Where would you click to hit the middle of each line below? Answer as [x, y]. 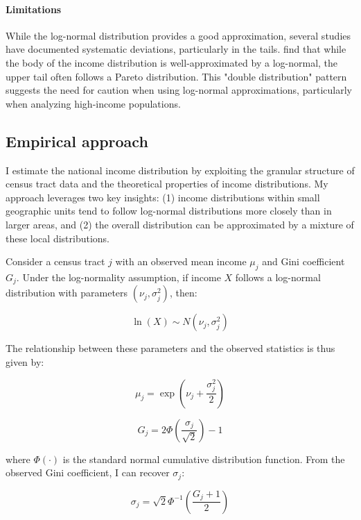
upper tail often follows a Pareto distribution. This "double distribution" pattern [176, 76]
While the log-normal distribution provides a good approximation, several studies [178, 35]
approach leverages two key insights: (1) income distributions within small [163, 197]
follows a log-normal [278, 277]
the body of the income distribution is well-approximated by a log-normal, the [172, 62]
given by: [25, 361]
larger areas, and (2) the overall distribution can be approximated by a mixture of [180, 224]
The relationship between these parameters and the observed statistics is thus [170, 348]
